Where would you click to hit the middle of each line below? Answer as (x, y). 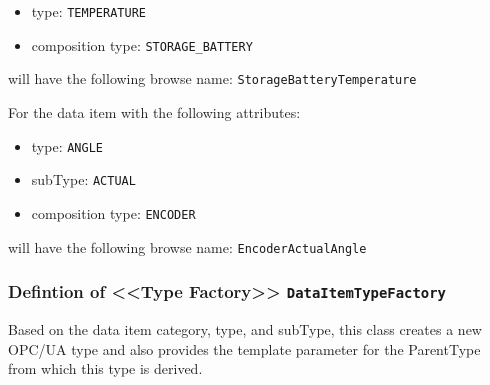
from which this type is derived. (105, 368)
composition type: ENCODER (113, 212)
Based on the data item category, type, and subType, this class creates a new (245, 328)
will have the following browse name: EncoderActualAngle (187, 246)
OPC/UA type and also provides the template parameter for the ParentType (244, 348)
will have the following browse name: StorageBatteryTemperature (212, 78)
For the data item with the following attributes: (154, 111)
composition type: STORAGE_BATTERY (142, 44)
